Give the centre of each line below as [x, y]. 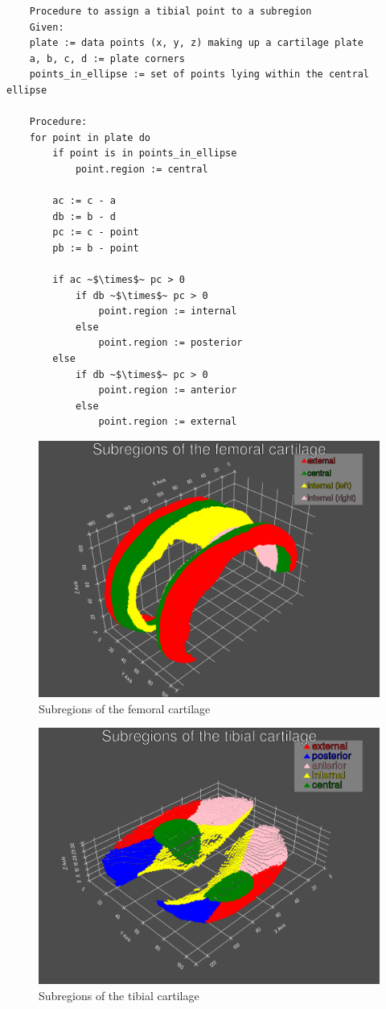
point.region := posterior [170, 343]
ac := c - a [84, 201]
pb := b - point [96, 248]
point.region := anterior [168, 390]
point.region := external [168, 422]
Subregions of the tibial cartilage [119, 995]
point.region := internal [168, 311]
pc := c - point [96, 233]
